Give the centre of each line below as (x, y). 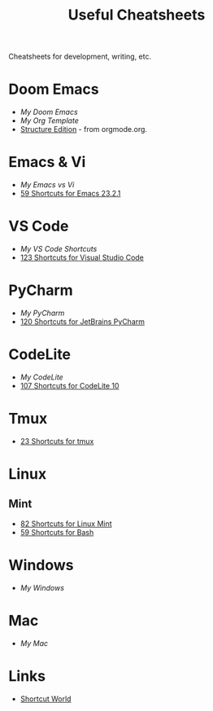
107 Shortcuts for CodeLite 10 (70, 385)
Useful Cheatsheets (137, 15)
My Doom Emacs (49, 112)
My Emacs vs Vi (47, 185)
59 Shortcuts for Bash (57, 532)
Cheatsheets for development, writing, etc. (80, 57)
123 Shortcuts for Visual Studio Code (82, 257)
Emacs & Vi (47, 162)
